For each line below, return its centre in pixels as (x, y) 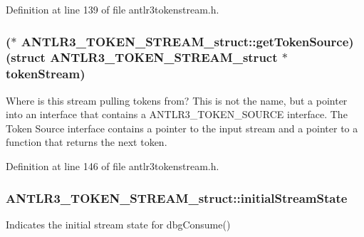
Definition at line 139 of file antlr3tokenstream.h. (113, 9)
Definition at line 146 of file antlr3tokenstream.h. (113, 166)
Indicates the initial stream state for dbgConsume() (118, 224)
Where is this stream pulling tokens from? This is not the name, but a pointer (177, 100)
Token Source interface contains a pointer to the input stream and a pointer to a (182, 128)
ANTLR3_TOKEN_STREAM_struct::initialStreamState (177, 197)
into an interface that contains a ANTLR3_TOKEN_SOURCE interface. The (177, 114)
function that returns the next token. (87, 142)
